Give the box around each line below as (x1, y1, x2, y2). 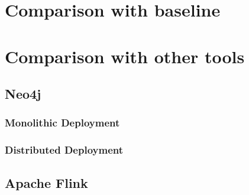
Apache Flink (5, 173, 88, 191)
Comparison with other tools (5, 44, 245, 68)
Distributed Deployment (5, 142, 123, 157)
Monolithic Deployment (5, 115, 120, 130)
